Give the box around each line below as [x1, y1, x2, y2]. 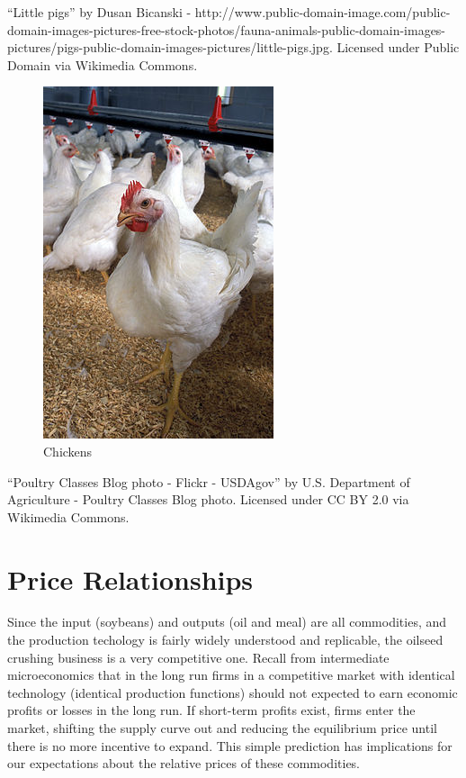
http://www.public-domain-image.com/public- [194, 3, 451, 21]
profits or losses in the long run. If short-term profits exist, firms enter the [7, 701, 416, 719]
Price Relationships [7, 560, 254, 597]
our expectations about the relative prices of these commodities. [7, 754, 361, 773]
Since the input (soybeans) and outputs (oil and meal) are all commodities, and [7, 612, 447, 631]
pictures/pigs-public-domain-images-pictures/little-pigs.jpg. [7, 38, 333, 57]
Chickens [43, 441, 93, 460]
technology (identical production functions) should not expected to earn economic [7, 683, 458, 701]
